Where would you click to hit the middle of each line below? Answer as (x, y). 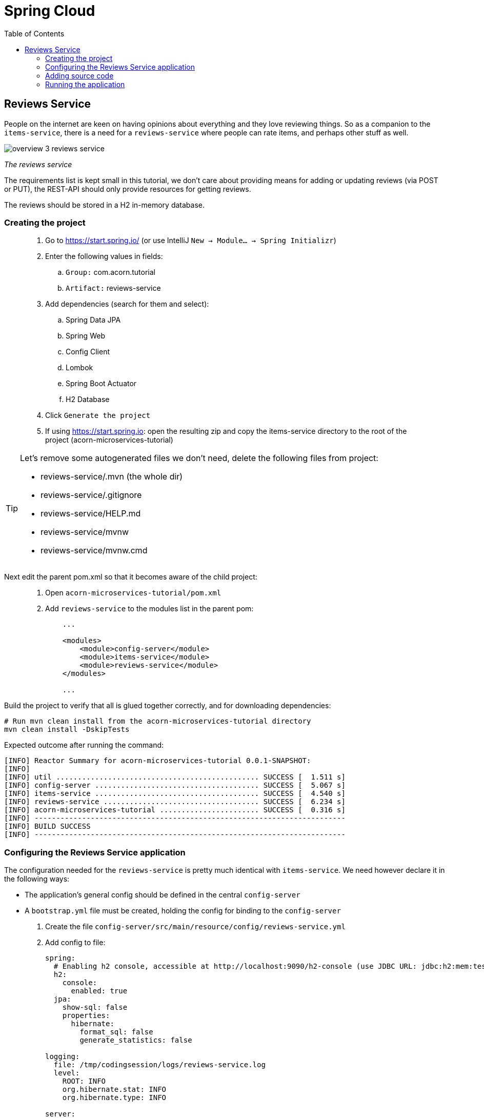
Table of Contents (34, 33)
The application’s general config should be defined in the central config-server (163, 895)
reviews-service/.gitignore (91, 495)
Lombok (79, 368)
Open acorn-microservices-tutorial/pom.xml (133, 593)
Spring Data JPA (93, 320)
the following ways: (37, 879)
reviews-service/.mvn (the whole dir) (112, 477)
